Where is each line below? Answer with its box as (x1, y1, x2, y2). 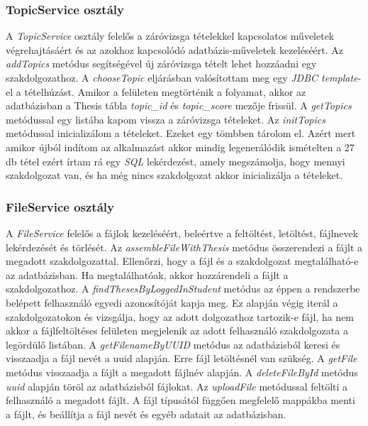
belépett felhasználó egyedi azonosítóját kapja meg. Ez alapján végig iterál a (6, 295, 338, 310)
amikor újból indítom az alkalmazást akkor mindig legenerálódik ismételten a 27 (6, 139, 355, 154)
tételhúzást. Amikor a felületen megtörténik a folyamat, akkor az (24, 84, 306, 99)
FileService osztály (6, 197, 114, 215)
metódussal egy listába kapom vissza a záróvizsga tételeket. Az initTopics (6, 111, 325, 126)
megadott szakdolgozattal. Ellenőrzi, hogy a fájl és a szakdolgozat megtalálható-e (6, 253, 359, 268)
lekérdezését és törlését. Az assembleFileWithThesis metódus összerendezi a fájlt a (6, 239, 362, 254)
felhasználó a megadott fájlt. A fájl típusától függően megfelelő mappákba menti (6, 393, 355, 408)
